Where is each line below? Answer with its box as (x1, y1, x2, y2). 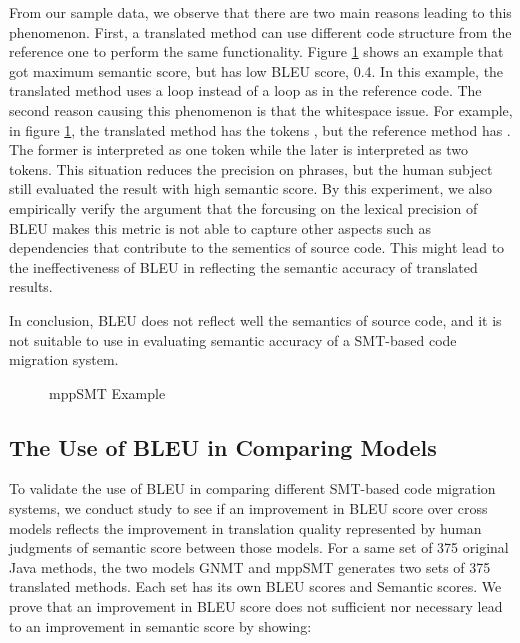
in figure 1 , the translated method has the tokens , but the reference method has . (9, 119, 511, 140)
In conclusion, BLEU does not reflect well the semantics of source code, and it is (9, 309, 502, 330)
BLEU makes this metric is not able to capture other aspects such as (9, 217, 431, 238)
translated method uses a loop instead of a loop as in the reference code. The (9, 80, 482, 101)
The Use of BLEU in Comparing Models (9, 431, 437, 462)
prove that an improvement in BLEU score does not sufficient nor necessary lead (9, 596, 503, 617)
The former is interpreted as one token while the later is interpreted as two (9, 139, 469, 160)
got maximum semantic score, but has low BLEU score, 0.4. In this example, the (9, 60, 504, 81)
